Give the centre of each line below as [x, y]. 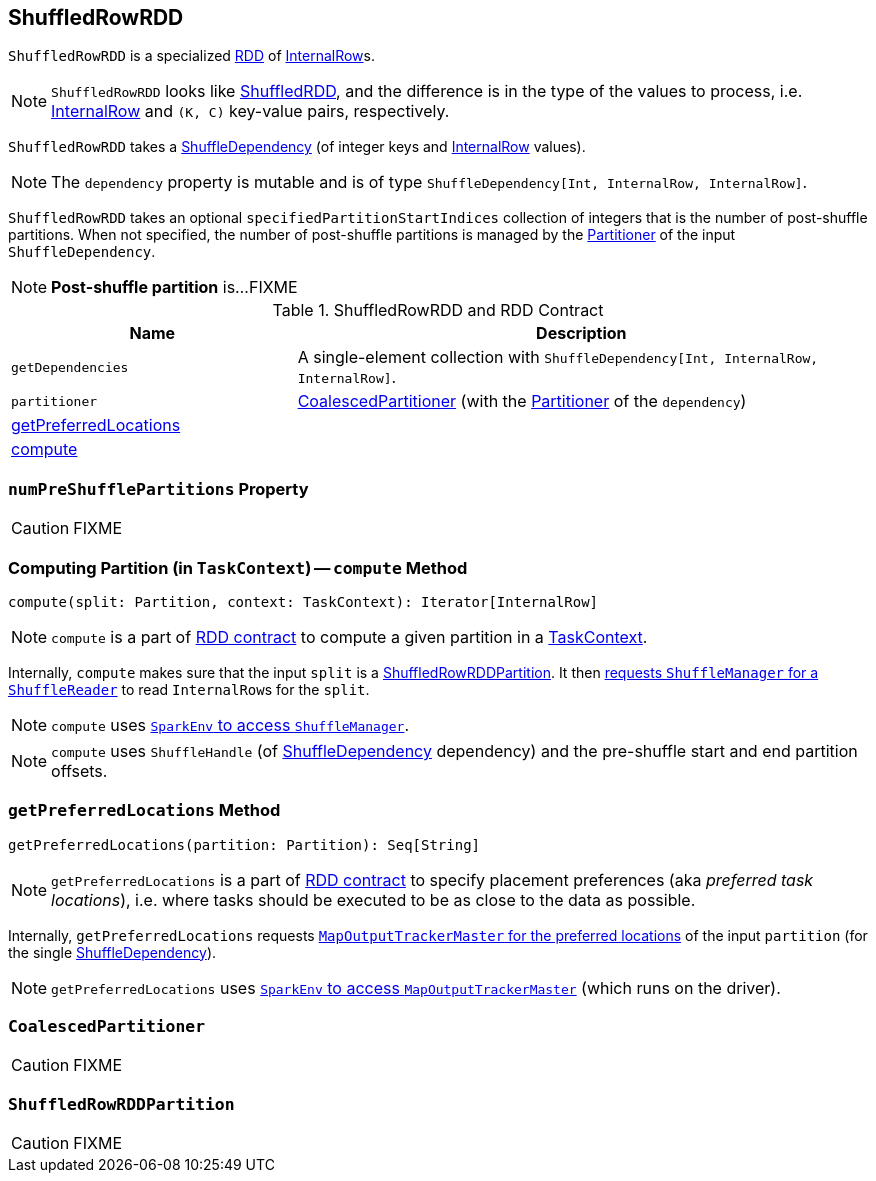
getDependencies [70, 367]
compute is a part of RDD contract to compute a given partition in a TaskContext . [349, 636]
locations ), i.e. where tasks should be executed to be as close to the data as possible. [373, 899]
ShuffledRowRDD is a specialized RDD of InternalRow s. [191, 56]
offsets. [79, 770]
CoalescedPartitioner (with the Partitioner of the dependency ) [522, 401]
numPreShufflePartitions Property [158, 488]
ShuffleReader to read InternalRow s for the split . [189, 689]
